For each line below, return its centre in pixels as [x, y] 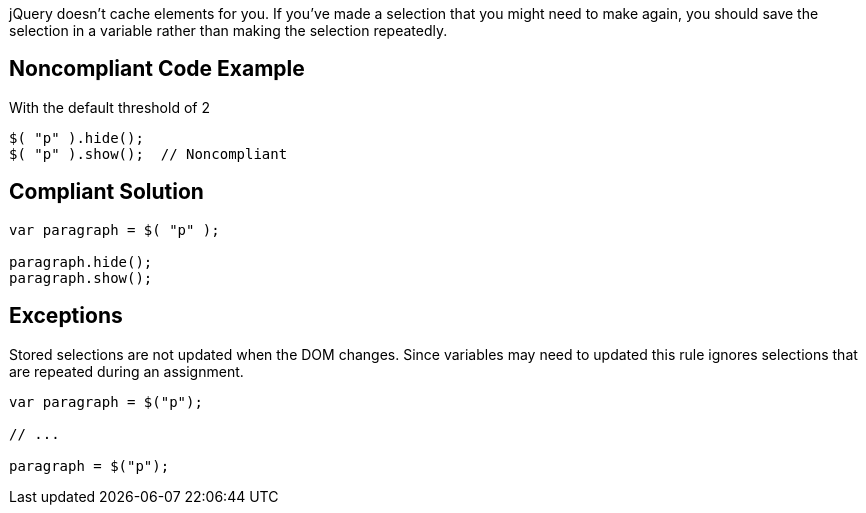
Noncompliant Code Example [157, 69]
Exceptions [66, 316]
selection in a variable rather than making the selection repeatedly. [228, 30]
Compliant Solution [106, 192]
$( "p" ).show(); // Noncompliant [148, 153]
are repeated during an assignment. [126, 371]
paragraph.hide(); [81, 261]
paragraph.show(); [81, 277]
